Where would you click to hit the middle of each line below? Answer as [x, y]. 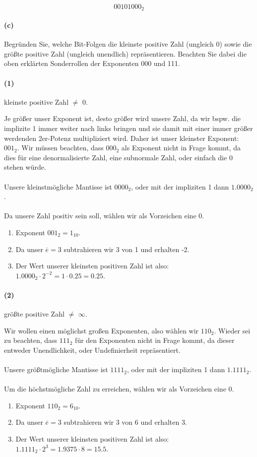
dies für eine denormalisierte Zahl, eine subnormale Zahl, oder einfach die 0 [118, 157]
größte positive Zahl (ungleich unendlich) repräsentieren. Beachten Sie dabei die [125, 53]
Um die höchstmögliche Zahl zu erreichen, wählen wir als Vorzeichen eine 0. [119, 389]
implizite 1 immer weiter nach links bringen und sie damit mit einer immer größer [128, 128]
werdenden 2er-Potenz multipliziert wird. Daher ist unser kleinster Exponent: [122, 138]
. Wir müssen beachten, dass [60, 148]
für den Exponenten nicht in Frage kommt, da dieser [155, 340]
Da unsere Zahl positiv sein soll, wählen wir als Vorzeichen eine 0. [104, 216]
